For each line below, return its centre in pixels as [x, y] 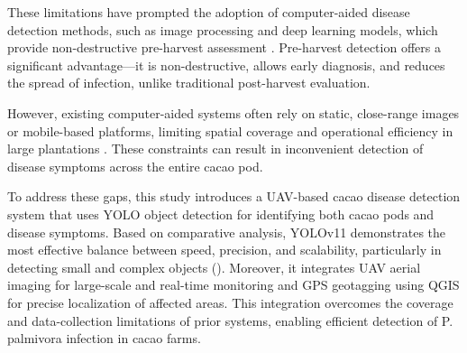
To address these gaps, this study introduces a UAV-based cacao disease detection [234, 196]
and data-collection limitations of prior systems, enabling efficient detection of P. [230, 320]
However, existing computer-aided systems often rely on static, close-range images [233, 112]
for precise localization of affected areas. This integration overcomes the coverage [230, 302]
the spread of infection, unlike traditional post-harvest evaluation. [189, 83]
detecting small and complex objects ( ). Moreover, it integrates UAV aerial [214, 267]
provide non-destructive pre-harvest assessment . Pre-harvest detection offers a [224, 47]
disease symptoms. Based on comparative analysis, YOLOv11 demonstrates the [227, 232]
